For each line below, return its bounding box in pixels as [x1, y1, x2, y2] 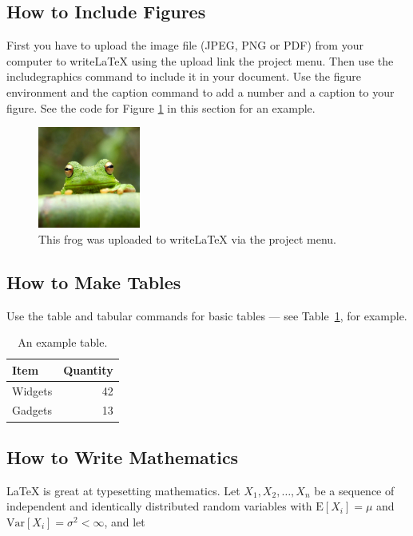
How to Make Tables [6, 269, 181, 294]
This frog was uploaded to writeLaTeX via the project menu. [38, 230, 337, 247]
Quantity [63, 361, 113, 378]
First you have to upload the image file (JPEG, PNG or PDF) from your [6, 37, 363, 54]
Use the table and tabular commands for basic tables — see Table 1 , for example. [6, 307, 407, 324]
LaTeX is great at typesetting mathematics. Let [6, 482, 240, 498]
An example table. [18, 334, 108, 351]
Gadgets [12, 402, 52, 419]
